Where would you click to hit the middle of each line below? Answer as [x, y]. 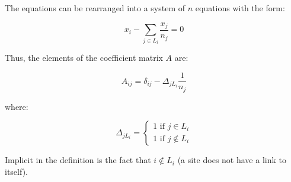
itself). [16, 171]
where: [17, 106]
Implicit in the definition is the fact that [78, 160]
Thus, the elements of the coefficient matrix [84, 58]
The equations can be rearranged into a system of [95, 8]
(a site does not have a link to [232, 160]
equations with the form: [240, 8]
